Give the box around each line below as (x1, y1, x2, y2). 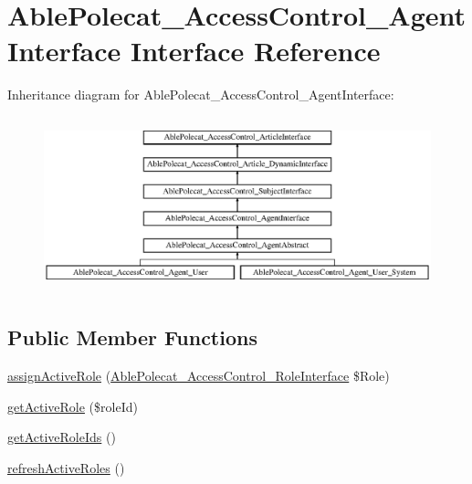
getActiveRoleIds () (7, 427, 116, 447)
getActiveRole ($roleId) (7, 396, 138, 416)
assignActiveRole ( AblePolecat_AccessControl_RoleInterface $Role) (7, 366, 390, 385)
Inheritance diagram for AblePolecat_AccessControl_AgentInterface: (7, 85, 394, 104)
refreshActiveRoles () (7, 458, 125, 478)
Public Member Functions (7, 323, 257, 352)
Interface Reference (131, 32, 381, 69)
